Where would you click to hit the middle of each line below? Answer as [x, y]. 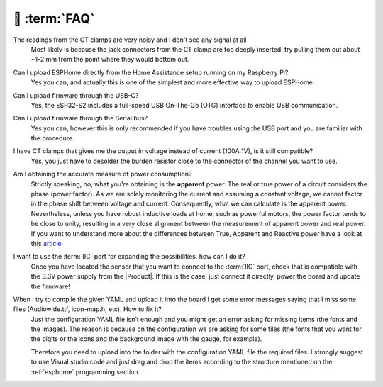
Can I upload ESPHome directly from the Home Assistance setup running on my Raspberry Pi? [151, 72]
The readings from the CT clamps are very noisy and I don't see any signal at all [130, 40]
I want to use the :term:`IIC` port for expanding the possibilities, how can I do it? [129, 257]
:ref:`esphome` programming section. [85, 371]
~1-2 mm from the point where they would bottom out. [110, 60]
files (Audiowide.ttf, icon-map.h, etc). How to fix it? [88, 309]
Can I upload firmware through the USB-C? [76, 95]
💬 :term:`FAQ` [54, 18]
